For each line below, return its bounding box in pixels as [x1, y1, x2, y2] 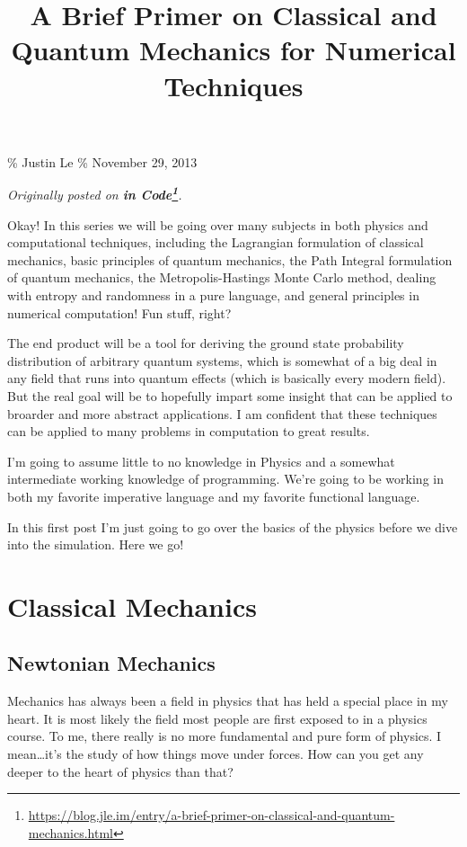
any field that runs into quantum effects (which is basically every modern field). [7, 369, 446, 388]
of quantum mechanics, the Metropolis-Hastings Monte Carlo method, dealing [7, 268, 436, 287]
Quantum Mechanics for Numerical [11, 31, 456, 68]
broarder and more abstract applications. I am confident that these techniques [7, 404, 437, 423]
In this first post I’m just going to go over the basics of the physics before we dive [7, 517, 458, 536]
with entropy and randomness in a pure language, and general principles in [7, 285, 419, 304]
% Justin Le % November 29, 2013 [7, 152, 198, 171]
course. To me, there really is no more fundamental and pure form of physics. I [7, 727, 442, 745]
